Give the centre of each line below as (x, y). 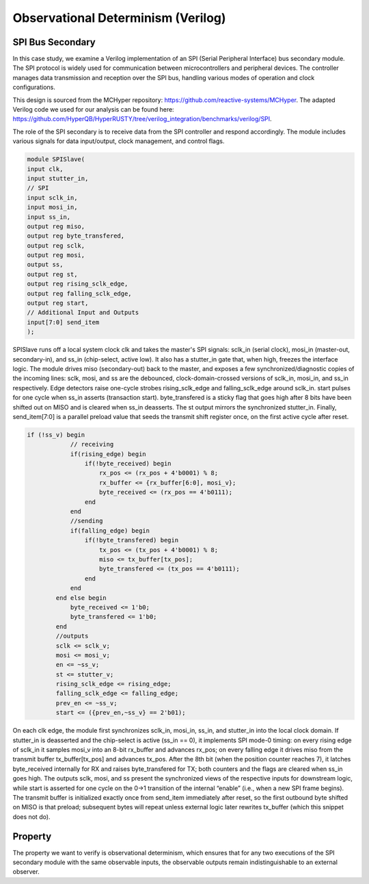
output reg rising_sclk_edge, (78, 284)
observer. (26, 872)
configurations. (34, 87)
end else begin (81, 598)
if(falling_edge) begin (110, 530)
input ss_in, (49, 217)
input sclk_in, (52, 198)
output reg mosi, (56, 255)
